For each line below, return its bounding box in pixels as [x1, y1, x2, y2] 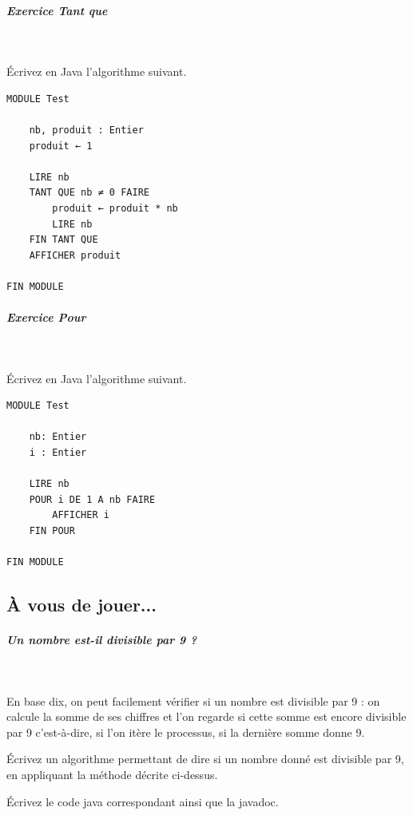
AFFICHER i [52, 509, 109, 521]
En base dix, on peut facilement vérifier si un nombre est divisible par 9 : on [6, 692, 380, 709]
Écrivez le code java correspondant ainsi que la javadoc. [6, 793, 279, 809]
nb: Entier [29, 431, 87, 443]
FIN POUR [29, 524, 75, 536]
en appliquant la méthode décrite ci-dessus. [6, 766, 218, 783]
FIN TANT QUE [29, 234, 98, 246]
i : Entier [29, 447, 87, 458]
